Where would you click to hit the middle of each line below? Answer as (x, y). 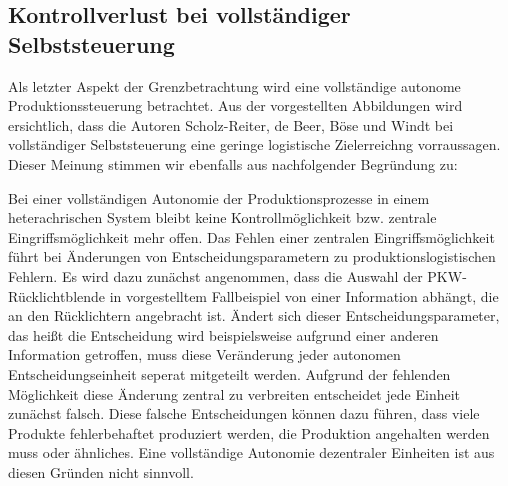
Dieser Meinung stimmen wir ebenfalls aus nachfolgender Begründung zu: (233, 163)
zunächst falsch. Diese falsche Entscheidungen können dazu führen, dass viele (244, 413)
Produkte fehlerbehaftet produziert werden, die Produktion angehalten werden (249, 432)
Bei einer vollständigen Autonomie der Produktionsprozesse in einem (219, 197)
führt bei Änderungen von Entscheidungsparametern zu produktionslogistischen (252, 256)
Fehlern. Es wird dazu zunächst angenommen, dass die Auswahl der (215, 275)
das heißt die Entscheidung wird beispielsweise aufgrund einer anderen (223, 334)
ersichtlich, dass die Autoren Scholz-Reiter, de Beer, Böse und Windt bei (231, 124)
